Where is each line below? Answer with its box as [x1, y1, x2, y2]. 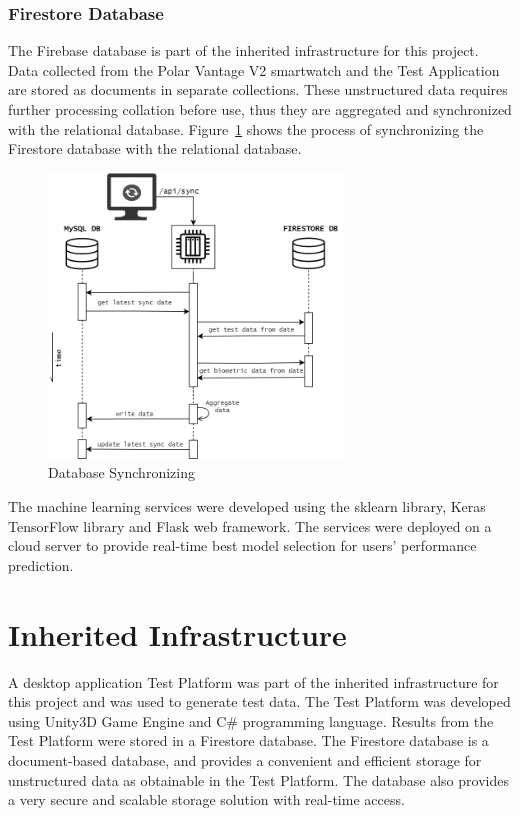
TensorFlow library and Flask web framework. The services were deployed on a [8, 515, 492, 536]
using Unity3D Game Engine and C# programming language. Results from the [8, 710, 494, 731]
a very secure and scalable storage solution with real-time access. [8, 789, 405, 810]
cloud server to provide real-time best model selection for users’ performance [8, 535, 477, 556]
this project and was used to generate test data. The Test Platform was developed [8, 691, 511, 712]
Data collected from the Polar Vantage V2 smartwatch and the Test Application [8, 59, 500, 80]
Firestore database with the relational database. [8, 138, 302, 159]
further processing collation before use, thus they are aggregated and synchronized [8, 99, 512, 119]
